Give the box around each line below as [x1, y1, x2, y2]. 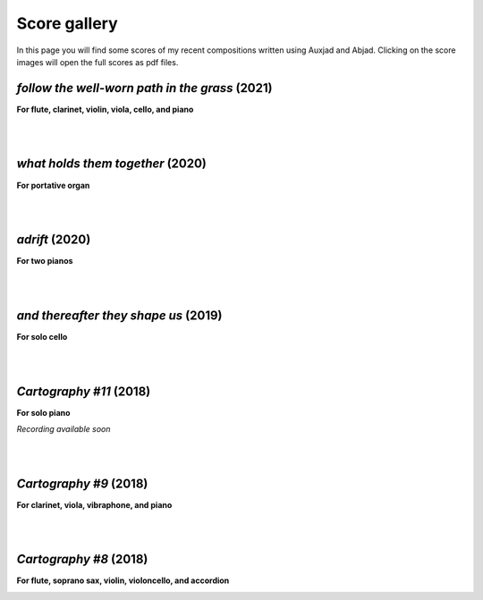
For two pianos [16, 256, 73, 266]
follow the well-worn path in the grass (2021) [16, 80, 273, 96]
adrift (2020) [16, 232, 91, 248]
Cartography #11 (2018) [16, 384, 151, 399]
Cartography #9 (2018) [16, 476, 148, 491]
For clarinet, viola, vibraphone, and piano [16, 499, 173, 510]
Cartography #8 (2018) [16, 552, 148, 567]
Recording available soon [16, 423, 111, 434]
